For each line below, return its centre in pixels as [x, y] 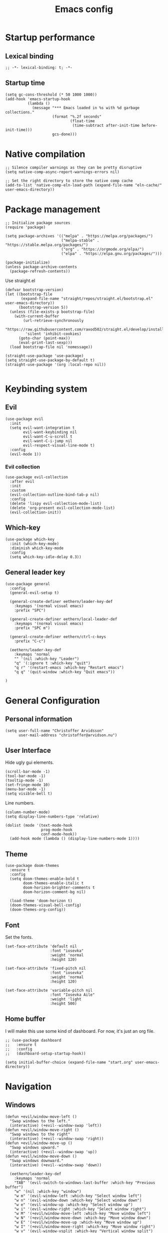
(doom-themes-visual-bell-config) [45, 905]
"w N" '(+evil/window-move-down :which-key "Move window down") [82, 1218]
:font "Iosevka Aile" [72, 995]
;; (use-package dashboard [33, 1040]
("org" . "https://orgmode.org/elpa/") [102, 249]
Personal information [39, 719]
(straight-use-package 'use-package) [44, 356]
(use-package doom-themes [32, 866]
